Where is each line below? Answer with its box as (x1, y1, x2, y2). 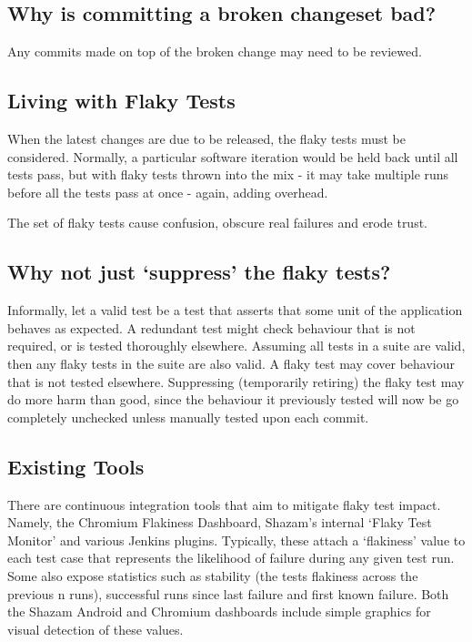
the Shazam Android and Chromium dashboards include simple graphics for (7, 602, 431, 621)
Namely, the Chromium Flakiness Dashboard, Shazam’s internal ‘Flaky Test (7, 513, 432, 532)
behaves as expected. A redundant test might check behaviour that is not (7, 318, 416, 337)
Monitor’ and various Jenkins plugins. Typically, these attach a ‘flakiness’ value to (7, 530, 466, 549)
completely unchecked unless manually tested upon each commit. (7, 407, 369, 426)
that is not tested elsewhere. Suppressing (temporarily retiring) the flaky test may (7, 372, 465, 391)
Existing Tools (7, 452, 145, 480)
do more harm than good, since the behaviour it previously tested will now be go (7, 390, 459, 409)
